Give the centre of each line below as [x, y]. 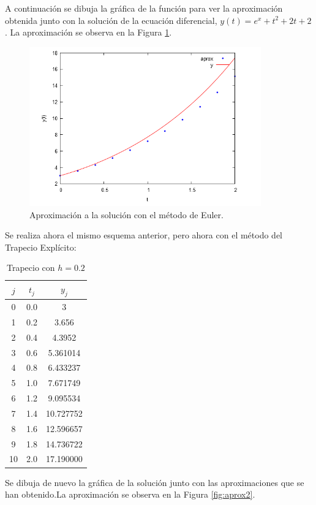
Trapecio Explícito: [41, 247]
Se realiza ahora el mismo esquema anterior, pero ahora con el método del [144, 235]
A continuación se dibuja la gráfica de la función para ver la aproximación [144, 8]
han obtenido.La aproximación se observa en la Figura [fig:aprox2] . [130, 494]
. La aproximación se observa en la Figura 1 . [88, 32]
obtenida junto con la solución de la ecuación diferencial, [111, 20]
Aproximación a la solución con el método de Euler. [126, 214]
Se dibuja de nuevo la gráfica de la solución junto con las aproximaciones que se [155, 482]
